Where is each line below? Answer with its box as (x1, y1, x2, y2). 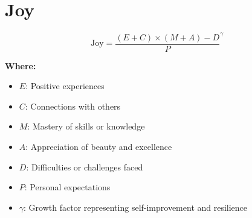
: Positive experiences (25, 79, 105, 92)
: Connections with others (25, 99, 121, 112)
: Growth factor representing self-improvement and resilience (24, 201, 248, 213)
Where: (5, 59, 36, 72)
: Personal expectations (24, 181, 111, 193)
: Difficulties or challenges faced (26, 160, 143, 173)
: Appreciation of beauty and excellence (25, 140, 172, 153)
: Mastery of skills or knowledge (27, 120, 145, 132)
